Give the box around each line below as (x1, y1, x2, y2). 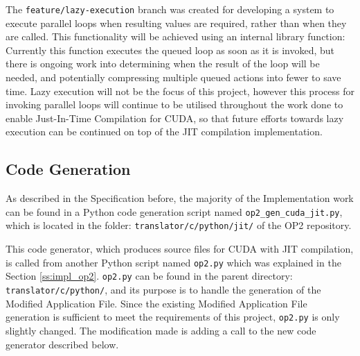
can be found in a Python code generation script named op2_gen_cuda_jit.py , (6, 204, 343, 219)
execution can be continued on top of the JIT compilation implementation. (6, 124, 323, 139)
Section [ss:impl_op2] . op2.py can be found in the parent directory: (6, 269, 293, 283)
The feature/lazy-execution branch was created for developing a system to (6, 2, 334, 16)
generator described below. (6, 337, 119, 351)
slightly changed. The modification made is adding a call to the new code (6, 323, 316, 337)
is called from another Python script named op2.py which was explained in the (6, 255, 341, 269)
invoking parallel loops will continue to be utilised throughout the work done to (6, 97, 343, 112)
